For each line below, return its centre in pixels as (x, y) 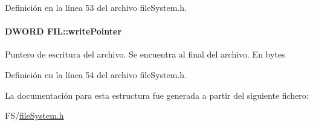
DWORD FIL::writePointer (63, 31)
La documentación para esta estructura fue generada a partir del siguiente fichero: (157, 95)
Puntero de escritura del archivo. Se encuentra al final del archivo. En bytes (145, 54)
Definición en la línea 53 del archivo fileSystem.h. (96, 7)
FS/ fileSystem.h (34, 115)
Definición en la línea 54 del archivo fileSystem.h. (96, 74)
